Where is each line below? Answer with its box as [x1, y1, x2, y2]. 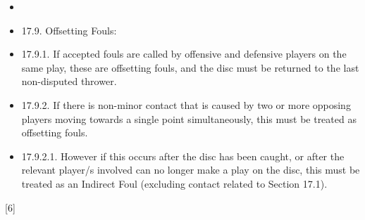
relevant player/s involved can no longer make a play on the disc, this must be [21, 162, 360, 177]
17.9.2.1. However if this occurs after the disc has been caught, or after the [21, 148, 345, 163]
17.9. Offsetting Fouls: [21, 22, 117, 37]
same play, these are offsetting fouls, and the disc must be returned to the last [21, 60, 359, 75]
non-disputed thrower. [21, 74, 117, 89]
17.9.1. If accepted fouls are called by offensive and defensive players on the [21, 46, 347, 61]
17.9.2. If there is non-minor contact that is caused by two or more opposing [21, 97, 351, 112]
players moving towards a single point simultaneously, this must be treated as [21, 111, 357, 126]
